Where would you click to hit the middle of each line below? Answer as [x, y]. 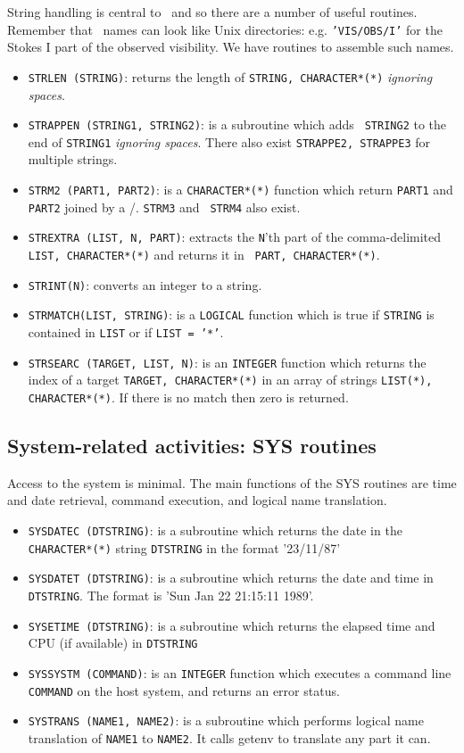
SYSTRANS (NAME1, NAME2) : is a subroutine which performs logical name [226, 720]
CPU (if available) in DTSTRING [113, 643]
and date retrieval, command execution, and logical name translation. [197, 500]
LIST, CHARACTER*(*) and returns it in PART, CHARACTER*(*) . [204, 254]
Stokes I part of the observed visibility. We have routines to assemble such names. [231, 47]
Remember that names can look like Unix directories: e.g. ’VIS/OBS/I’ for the [225, 29]
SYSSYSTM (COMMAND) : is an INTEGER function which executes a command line [240, 672]
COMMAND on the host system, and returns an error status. [184, 690]
